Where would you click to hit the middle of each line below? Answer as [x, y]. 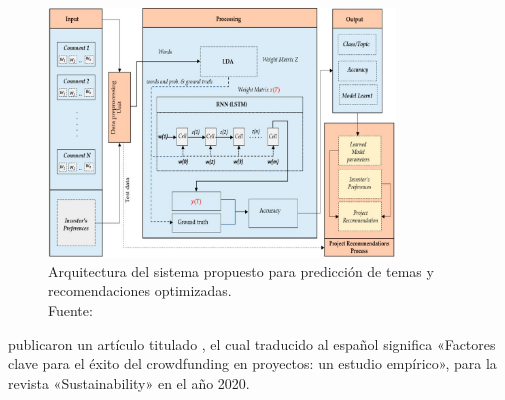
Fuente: [70, 309]
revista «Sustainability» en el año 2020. [129, 382]
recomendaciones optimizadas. [140, 290]
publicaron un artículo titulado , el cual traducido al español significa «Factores [252, 343]
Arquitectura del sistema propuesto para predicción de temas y [241, 270]
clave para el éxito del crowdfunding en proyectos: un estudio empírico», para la [252, 363]
